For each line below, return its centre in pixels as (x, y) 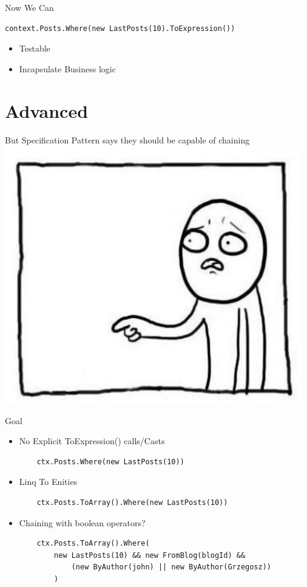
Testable (35, 48)
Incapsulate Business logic (67, 68)
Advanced (47, 110)
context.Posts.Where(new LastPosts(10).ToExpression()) (120, 28)
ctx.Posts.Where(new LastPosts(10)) (110, 462)
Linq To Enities (48, 482)
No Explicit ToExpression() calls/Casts (92, 441)
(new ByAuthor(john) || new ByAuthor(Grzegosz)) (171, 567)
